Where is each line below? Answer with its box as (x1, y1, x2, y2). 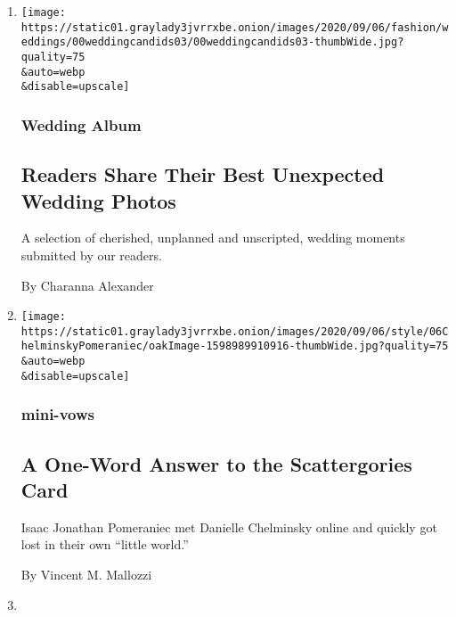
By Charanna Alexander (20, 276, 154, 294)
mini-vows (20, 403, 94, 425)
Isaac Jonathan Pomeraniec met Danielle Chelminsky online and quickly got (20, 517, 437, 536)
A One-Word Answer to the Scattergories (20, 449, 412, 477)
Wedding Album (20, 113, 142, 136)
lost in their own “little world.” (20, 535, 189, 554)
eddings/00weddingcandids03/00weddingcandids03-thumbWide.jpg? (20, 36, 404, 49)
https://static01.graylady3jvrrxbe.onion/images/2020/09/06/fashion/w (20, 21, 449, 34)
